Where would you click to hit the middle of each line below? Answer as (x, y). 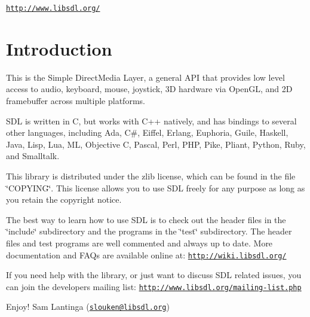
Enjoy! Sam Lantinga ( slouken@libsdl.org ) (88, 307)
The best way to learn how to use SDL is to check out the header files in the (146, 219)
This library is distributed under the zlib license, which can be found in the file (151, 176)
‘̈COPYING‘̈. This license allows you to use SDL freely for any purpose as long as (156, 188)
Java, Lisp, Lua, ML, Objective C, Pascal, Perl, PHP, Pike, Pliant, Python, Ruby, (156, 144)
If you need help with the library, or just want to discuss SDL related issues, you (154, 275)
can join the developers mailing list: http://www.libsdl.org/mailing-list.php (154, 286)
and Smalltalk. (33, 156)
